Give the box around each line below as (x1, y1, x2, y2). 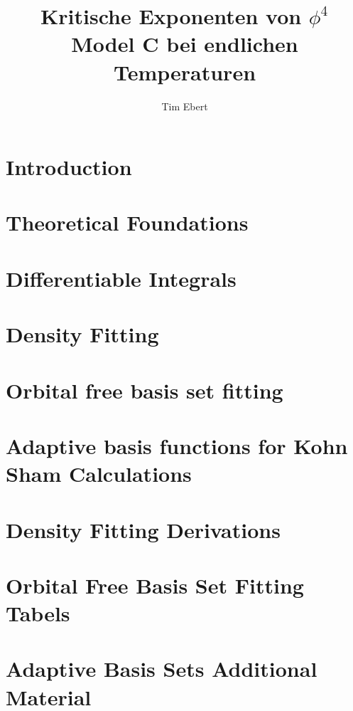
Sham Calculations (6, 459, 192, 488)
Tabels (6, 599, 70, 628)
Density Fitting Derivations (6, 515, 281, 544)
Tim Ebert (161, 98, 208, 113)
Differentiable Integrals (6, 263, 237, 293)
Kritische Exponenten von (40, 1, 302, 31)
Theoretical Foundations (6, 208, 249, 237)
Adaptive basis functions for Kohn (6, 431, 348, 460)
